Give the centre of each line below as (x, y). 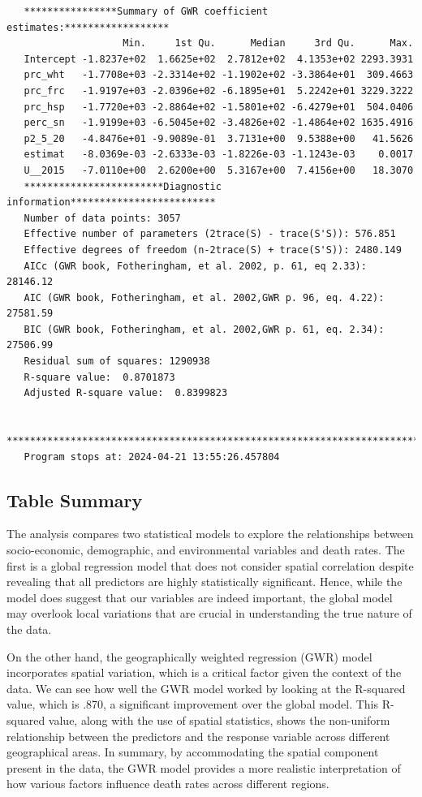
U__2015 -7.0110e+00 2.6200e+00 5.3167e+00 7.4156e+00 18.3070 (219, 170)
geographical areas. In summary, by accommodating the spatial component (193, 752)
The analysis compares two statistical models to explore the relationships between (210, 534)
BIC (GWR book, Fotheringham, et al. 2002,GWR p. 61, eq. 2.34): (204, 329)
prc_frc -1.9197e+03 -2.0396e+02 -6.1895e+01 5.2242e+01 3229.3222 (219, 90)
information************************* (111, 202)
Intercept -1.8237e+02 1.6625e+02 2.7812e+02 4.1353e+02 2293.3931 (219, 59)
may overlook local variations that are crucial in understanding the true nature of (209, 613)
